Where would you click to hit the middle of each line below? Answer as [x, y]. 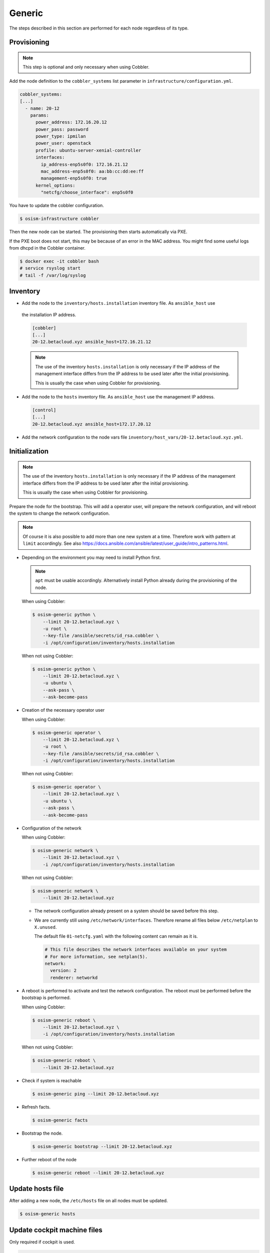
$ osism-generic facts [60, 1120]
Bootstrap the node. [42, 1133]
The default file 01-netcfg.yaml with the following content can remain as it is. [116, 936]
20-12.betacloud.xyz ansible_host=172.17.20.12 [91, 424]
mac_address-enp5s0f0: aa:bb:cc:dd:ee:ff [92, 171]
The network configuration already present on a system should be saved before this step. [126, 911]
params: [40, 115]
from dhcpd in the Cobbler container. [47, 248]
